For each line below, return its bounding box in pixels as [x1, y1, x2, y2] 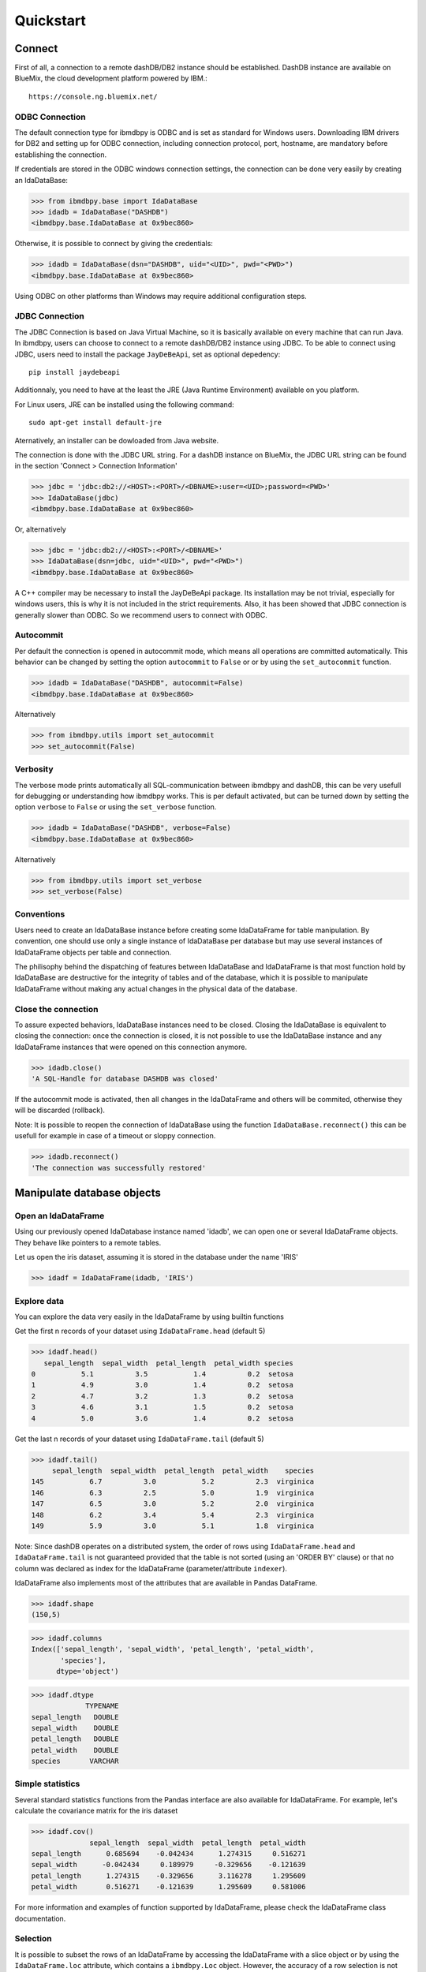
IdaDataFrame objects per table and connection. [14, 947, 172, 957]
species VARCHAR [31, 1757, 119, 1766]
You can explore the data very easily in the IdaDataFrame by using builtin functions [14, 1312, 284, 1321]
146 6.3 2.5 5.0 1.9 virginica [31, 1488, 315, 1497]
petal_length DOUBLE [31, 1735, 119, 1743]
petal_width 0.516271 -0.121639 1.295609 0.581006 [31, 1882, 306, 1892]
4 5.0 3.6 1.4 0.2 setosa [31, 1414, 293, 1423]
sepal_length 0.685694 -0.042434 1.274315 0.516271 [31, 1850, 306, 1858]
